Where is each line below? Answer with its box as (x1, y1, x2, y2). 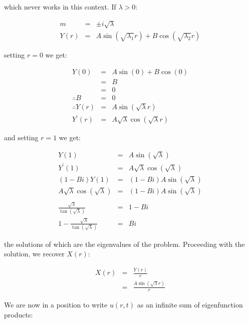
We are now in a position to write (4, 299, 108, 310)
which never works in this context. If (4, 2, 116, 12)
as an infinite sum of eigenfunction (137, 299, 243, 310)
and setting (4, 132, 39, 143)
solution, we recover (4, 248, 65, 259)
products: (4, 309, 33, 319)
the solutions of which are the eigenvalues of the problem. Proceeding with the (4, 238, 245, 249)
